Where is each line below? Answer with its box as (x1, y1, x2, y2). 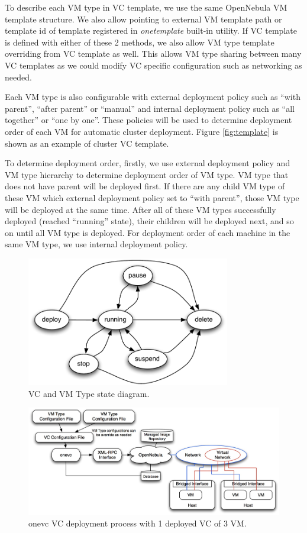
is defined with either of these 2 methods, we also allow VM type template (5, 35, 274, 48)
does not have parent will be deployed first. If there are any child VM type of (5, 180, 285, 192)
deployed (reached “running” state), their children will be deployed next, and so (5, 215, 294, 227)
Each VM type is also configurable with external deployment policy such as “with (5, 91, 300, 103)
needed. (5, 70, 32, 83)
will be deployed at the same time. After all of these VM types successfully (5, 203, 276, 215)
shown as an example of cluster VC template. (5, 137, 169, 149)
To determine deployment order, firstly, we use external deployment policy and (5, 157, 290, 169)
